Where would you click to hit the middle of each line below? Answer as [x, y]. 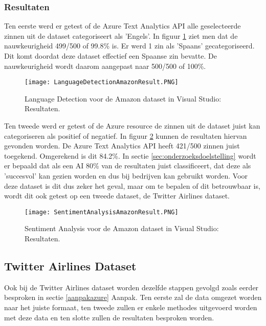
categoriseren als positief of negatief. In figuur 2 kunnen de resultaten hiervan [126, 135]
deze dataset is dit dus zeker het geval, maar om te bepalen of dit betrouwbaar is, [132, 185]
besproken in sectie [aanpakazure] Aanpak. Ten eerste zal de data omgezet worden [133, 297]
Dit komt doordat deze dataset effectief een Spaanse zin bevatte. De [110, 56]
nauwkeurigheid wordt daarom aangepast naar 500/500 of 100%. [105, 66]
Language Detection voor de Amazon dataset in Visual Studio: [123, 98]
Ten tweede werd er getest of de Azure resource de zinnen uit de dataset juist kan [132, 126]
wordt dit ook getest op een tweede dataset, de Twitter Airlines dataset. [117, 196]
